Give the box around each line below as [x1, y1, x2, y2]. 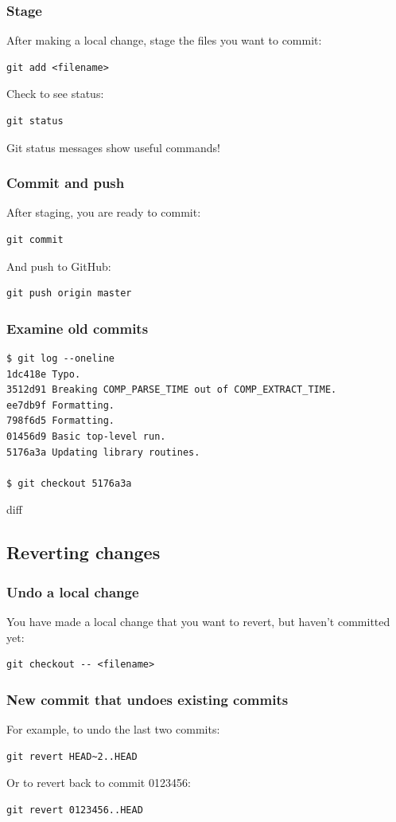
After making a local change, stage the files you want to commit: [6, 32, 322, 49]
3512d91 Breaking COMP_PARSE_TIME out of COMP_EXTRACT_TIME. [6, 384, 337, 396]
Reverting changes [6, 540, 161, 565]
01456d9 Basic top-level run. [6, 430, 166, 442]
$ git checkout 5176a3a [6, 477, 132, 489]
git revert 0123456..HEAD [6, 804, 143, 816]
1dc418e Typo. [6, 368, 81, 380]
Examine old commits [6, 318, 149, 338]
